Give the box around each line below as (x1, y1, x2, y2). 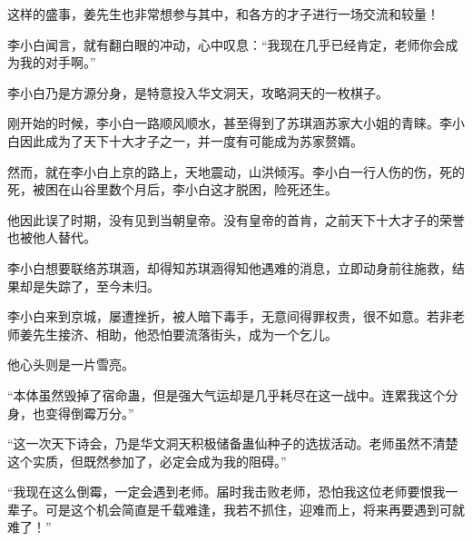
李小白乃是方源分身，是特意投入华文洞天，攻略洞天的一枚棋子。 (7, 83, 388, 102)
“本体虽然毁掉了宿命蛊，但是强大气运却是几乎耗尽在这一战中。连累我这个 (7, 385, 446, 404)
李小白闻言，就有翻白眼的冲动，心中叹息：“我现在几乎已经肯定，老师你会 (7, 34, 446, 54)
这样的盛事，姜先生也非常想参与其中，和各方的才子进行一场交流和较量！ (7, 5, 439, 23)
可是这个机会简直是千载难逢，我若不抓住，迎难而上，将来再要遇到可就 (44, 499, 465, 518)
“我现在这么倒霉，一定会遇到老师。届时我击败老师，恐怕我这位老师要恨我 (7, 482, 446, 501)
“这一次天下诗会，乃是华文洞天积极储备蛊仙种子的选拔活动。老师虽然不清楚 (7, 434, 458, 453)
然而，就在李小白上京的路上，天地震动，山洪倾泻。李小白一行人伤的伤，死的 (7, 162, 465, 181)
